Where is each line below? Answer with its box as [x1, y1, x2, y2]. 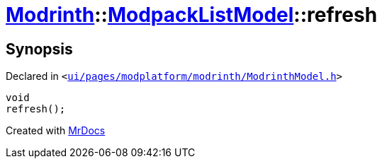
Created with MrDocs [6, 124, 106, 137]
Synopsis [6, 40, 73, 58]
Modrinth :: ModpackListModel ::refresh [6, 3, 378, 27]
